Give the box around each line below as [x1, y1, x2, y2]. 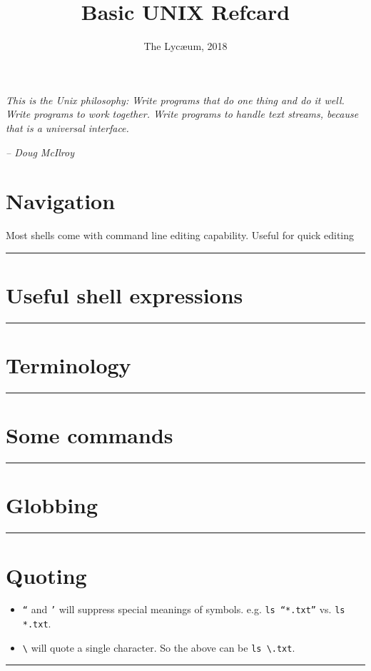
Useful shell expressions [6, 281, 243, 309]
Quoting [6, 560, 87, 590]
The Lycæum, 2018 [143, 39, 228, 54]
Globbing [6, 490, 98, 520]
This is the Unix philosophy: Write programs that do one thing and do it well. [6, 92, 345, 107]
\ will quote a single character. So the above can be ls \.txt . [22, 640, 295, 655]
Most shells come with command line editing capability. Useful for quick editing [6, 228, 355, 243]
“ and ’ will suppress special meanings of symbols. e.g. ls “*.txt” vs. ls [22, 602, 345, 617]
